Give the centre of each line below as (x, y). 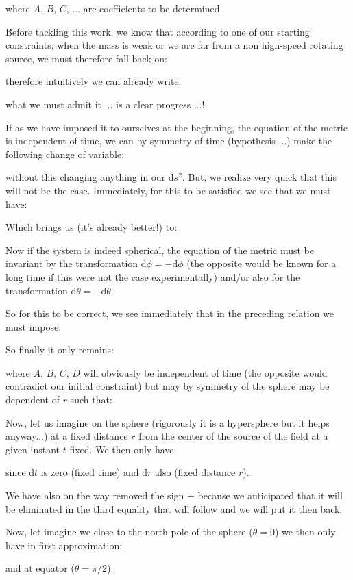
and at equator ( (40, 568)
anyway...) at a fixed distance (67, 436)
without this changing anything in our (86, 177)
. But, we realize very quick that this (259, 177)
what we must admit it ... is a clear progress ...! (105, 104)
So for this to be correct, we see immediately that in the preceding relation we (170, 313)
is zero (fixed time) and (90, 472)
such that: (91, 400)
